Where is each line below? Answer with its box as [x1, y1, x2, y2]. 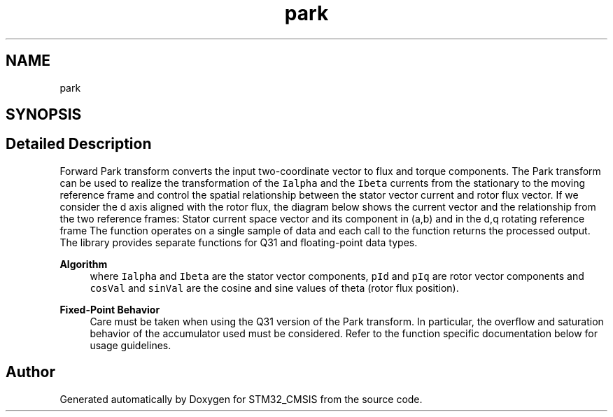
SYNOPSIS [6, 106, 82, 124]
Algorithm [59, 257, 108, 270]
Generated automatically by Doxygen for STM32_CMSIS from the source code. [59, 393, 423, 405]
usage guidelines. [90, 339, 171, 351]
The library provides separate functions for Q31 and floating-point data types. [59, 236, 418, 248]
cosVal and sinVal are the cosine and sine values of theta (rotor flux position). [90, 281, 459, 294]
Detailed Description [6, 135, 152, 153]
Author [6, 363, 55, 381]
